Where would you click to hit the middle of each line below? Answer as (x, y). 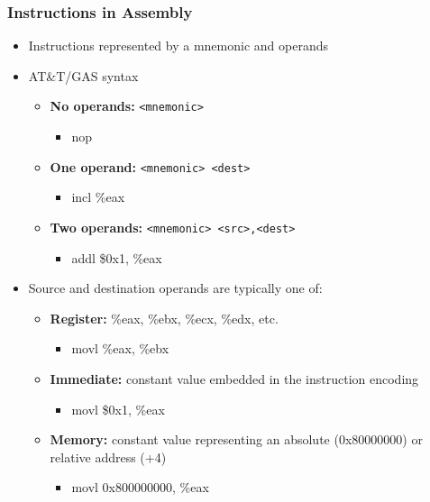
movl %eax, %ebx (120, 348)
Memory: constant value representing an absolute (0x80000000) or (236, 439)
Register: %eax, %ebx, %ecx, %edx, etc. (164, 318)
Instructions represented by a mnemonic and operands (178, 46)
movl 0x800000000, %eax (140, 487)
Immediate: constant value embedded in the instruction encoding (234, 378)
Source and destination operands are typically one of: (175, 288)
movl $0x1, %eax (118, 409)
